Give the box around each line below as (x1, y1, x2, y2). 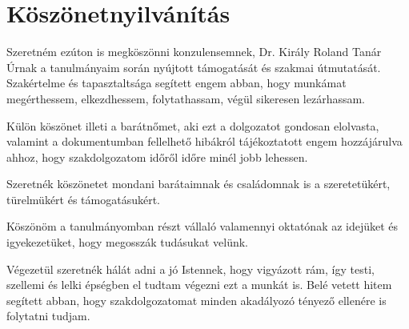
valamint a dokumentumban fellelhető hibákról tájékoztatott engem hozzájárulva (6, 133, 403, 150)
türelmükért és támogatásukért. (6, 191, 160, 207)
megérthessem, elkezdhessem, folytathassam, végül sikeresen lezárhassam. (6, 90, 366, 106)
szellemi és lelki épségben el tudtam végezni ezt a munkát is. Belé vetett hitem (6, 276, 392, 293)
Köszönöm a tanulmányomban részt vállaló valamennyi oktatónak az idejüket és (6, 218, 399, 235)
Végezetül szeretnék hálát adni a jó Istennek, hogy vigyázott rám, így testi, (6, 260, 375, 277)
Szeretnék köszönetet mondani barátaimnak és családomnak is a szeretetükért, (6, 175, 391, 192)
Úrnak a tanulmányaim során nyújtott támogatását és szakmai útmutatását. (6, 58, 381, 75)
